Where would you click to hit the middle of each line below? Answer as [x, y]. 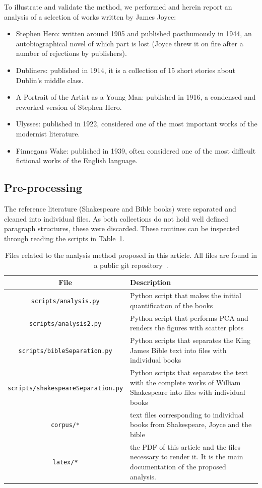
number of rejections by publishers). [71, 53]
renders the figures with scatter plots [187, 328]
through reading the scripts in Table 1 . [64, 238]
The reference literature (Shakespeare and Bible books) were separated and [120, 208]
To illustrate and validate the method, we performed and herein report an [118, 7]
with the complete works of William [185, 382]
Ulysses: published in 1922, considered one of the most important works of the [137, 124]
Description [151, 282]
